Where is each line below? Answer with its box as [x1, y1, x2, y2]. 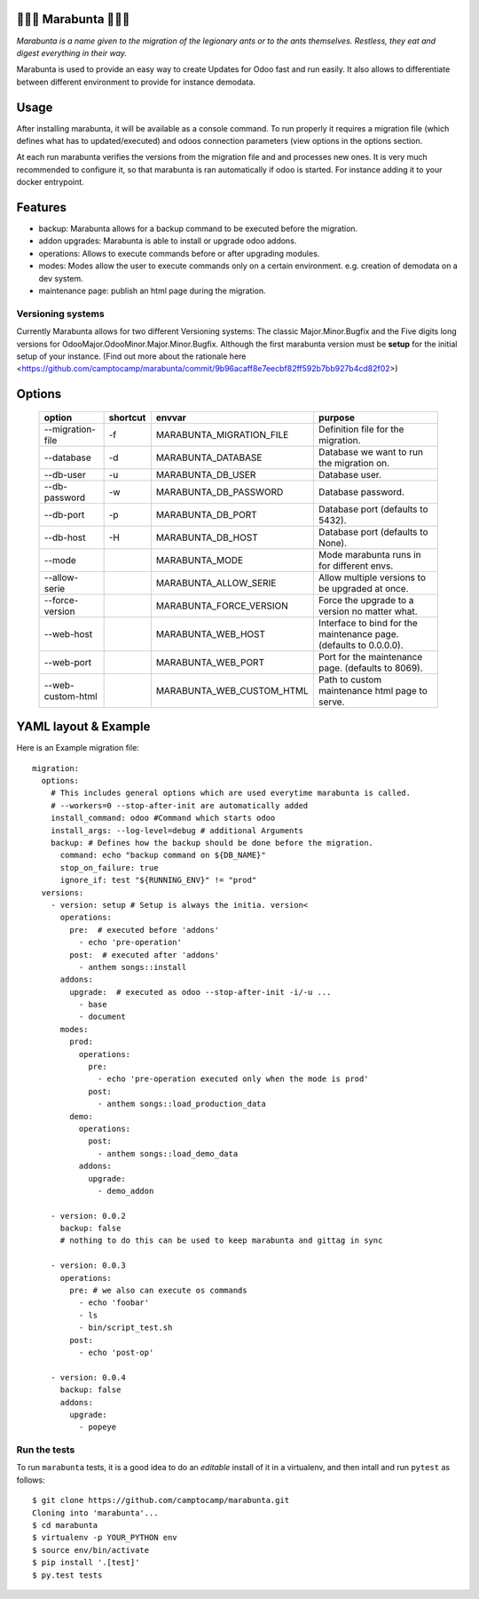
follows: [16, 1475, 45, 1485]
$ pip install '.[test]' [32, 1557, 140, 1568]
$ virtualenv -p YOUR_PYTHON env [32, 1532, 177, 1543]
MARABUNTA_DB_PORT [155, 508, 257, 521]
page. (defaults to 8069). [318, 662, 423, 674]
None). [318, 537, 348, 549]
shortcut [108, 411, 146, 424]
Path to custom [318, 673, 382, 686]
